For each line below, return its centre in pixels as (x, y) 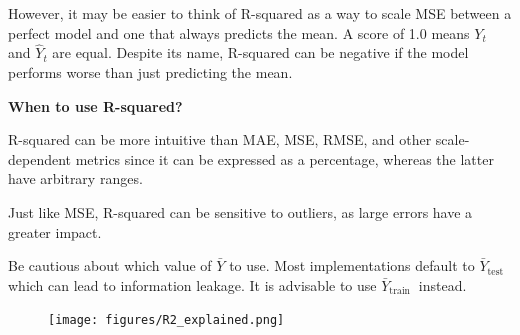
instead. (442, 284)
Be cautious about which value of (110, 265)
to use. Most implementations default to (352, 265)
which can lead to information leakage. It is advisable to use (192, 284)
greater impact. (55, 231)
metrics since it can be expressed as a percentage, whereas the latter (284, 158)
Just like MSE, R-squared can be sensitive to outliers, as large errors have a (240, 211)
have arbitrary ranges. (75, 178)
